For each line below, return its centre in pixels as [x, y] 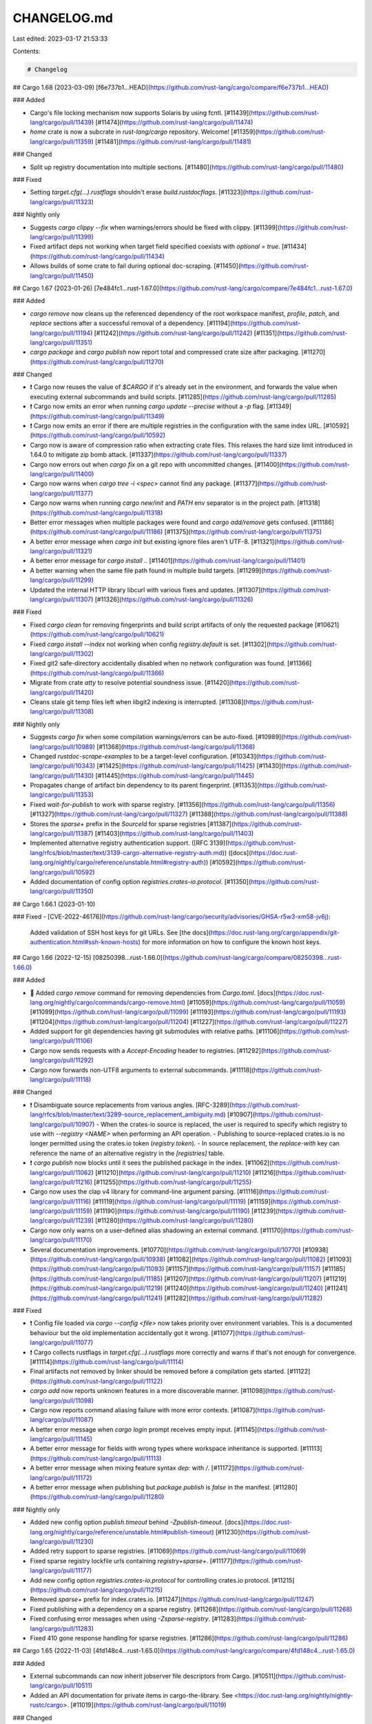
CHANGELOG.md [63, 18]
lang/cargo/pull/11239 [61, 1221]
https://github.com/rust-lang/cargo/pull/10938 [98, 1259]
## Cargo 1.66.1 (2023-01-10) [54, 904]
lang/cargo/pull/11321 [60, 551]
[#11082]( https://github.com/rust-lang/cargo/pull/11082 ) [246, 1259]
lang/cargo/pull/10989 [61, 746]
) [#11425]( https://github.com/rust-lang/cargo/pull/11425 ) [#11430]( [188, 766]
